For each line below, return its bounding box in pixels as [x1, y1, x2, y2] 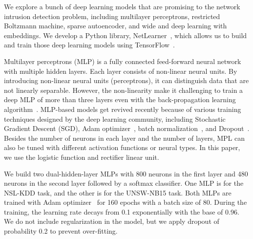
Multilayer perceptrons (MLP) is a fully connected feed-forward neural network [4, 56, 241, 66]
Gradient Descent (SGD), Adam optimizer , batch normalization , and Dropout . [4, 123, 250, 133]
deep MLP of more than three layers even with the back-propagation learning [4, 94, 236, 105]
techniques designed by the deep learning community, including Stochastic [4, 113, 226, 124]
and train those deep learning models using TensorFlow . [4, 40, 175, 50]
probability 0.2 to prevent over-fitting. [4, 226, 118, 236]
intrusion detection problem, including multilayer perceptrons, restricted [4, 11, 220, 21]
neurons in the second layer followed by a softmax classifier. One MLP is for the [4, 178, 244, 188]
